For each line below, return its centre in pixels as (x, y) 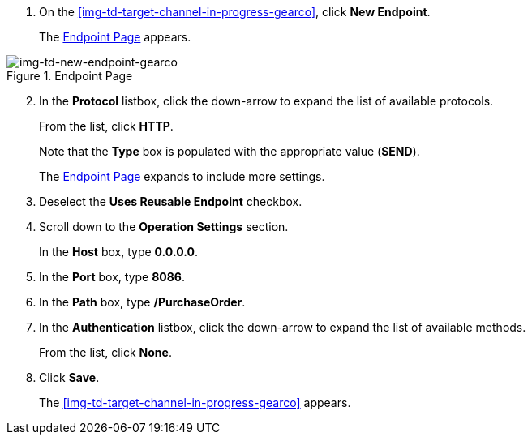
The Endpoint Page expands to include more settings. (182, 176)
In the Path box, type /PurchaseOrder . (142, 302)
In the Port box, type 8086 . (112, 277)
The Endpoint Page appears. (115, 37)
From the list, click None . (105, 352)
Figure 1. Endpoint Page (70, 76)
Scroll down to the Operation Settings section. (164, 227)
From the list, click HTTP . (106, 126)
